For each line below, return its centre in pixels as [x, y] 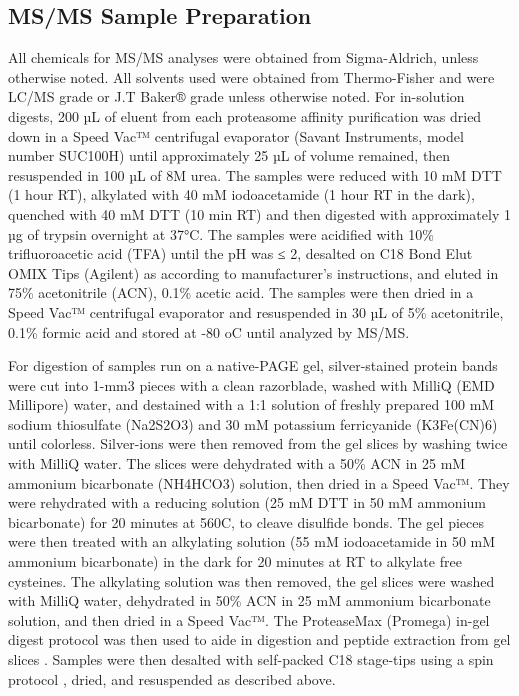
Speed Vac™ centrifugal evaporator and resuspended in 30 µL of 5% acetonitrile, [256, 311]
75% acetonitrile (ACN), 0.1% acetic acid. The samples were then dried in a [241, 292]
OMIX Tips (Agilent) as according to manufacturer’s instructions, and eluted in [253, 272]
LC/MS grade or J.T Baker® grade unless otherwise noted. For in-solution [236, 96]
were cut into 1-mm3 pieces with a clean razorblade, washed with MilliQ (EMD [251, 384]
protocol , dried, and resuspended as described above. [172, 678]
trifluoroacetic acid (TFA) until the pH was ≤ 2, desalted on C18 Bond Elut [240, 253]
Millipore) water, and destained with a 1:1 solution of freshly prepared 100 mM [251, 404]
